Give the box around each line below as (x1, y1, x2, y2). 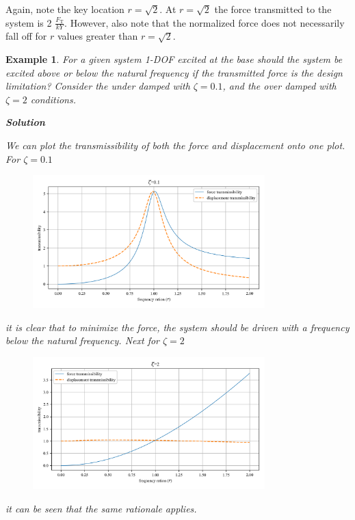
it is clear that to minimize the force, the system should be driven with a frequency (5, 320, 350, 334)
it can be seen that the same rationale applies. (5, 502, 197, 516)
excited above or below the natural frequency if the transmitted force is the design (5, 65, 343, 79)
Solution (5, 115, 45, 129)
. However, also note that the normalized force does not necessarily (64, 15, 345, 29)
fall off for (5, 29, 47, 43)
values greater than (57, 29, 138, 43)
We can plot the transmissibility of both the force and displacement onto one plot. (5, 138, 345, 152)
